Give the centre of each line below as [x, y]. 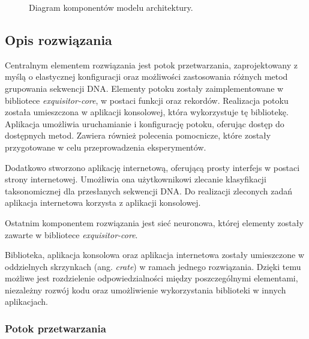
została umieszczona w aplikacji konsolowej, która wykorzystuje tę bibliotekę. [147, 112]
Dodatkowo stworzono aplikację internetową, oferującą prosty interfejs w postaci [152, 167]
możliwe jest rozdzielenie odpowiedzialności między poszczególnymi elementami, [151, 278]
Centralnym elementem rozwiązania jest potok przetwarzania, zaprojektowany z [151, 64]
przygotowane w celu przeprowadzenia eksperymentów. [106, 147]
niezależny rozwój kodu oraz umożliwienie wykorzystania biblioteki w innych [145, 289]
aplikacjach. [26, 301]
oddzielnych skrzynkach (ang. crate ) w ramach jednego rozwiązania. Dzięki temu [153, 266]
